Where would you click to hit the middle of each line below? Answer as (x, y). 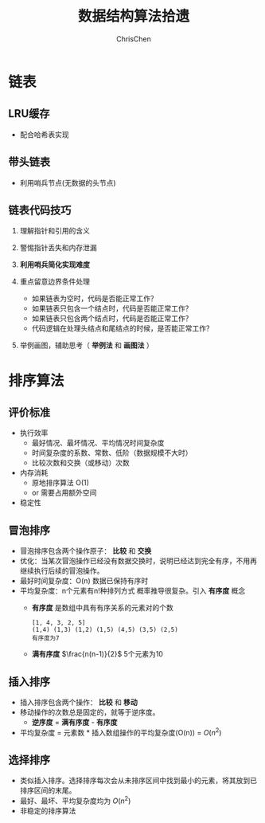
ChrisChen (134, 39)
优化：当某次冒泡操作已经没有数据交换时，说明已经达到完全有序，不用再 (138, 561)
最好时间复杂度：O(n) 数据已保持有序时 (84, 581)
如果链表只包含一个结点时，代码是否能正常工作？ (112, 308)
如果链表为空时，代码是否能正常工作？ (94, 299)
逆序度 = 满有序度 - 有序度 (74, 722)
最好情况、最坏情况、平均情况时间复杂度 (98, 443)
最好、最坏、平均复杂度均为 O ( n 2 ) (75, 800)
